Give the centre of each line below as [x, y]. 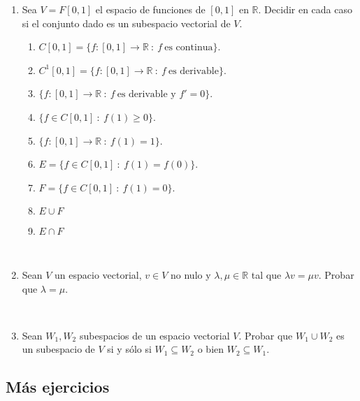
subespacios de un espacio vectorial [154, 335]
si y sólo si [129, 349]
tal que [266, 274]
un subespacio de [58, 349]
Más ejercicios [58, 387]
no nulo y [191, 274]
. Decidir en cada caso [305, 9]
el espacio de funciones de [150, 9]
